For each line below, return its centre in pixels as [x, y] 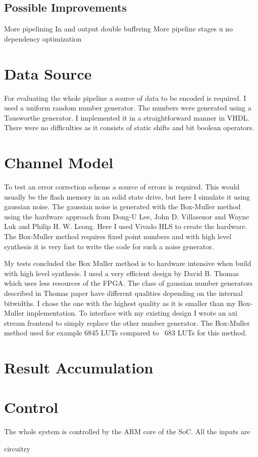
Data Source [48, 73]
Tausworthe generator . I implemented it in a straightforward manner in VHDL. [127, 117]
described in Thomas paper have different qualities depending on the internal [123, 293]
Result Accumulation [79, 368]
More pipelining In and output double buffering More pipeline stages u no [119, 29]
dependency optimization [43, 38]
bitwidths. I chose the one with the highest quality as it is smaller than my [120, 303]
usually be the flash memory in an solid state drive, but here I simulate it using [127, 196]
